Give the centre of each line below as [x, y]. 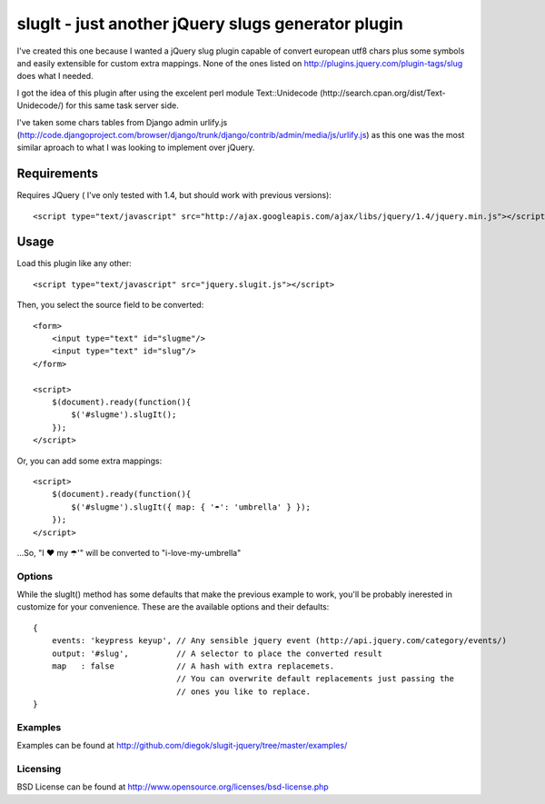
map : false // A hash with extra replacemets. [193, 666]
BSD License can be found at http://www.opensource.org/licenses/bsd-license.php [173, 787]
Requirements [58, 174]
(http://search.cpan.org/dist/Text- [382, 93]
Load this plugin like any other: [74, 263]
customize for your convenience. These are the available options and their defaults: [173, 607]
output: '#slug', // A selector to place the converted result [217, 653]
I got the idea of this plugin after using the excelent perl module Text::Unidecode [167, 93]
